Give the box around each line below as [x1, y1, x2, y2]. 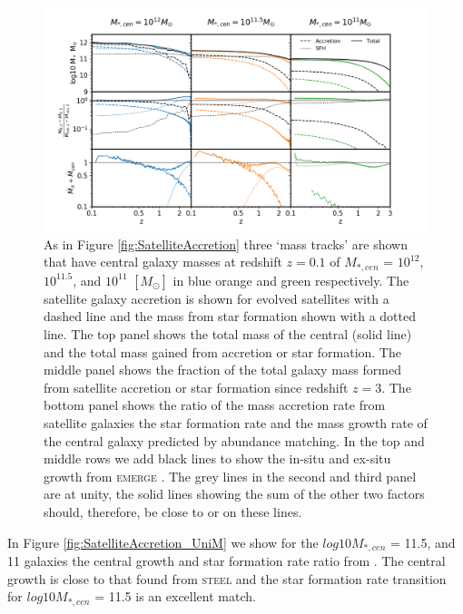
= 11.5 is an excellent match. [94, 587, 256, 606]
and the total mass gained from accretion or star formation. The [44, 342, 401, 361]
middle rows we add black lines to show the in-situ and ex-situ [44, 449, 391, 468]
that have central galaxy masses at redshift [44, 252, 282, 271]
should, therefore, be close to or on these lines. [44, 502, 302, 521]
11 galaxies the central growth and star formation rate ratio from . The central [7, 551, 446, 570]
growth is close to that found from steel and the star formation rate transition [7, 569, 447, 588]
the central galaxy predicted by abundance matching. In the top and [44, 431, 425, 450]
